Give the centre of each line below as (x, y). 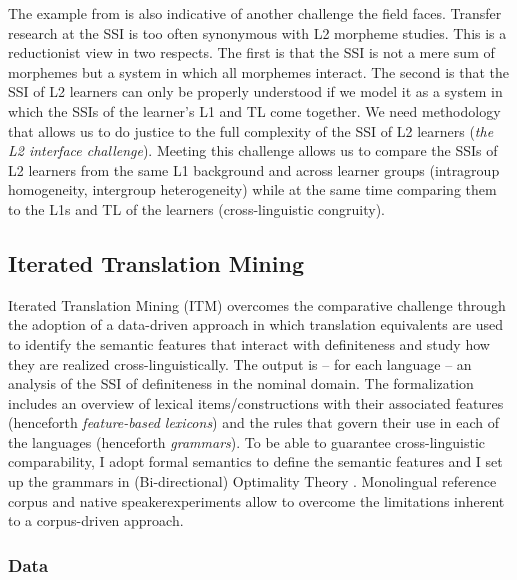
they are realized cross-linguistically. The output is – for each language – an (240, 363)
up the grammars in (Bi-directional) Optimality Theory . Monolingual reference (252, 481)
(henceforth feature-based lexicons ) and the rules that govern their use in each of (253, 422)
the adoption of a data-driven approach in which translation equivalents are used (256, 324)
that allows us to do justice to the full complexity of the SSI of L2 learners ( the (251, 130)
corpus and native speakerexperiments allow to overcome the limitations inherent (256, 500)
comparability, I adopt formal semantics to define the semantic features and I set (255, 461)
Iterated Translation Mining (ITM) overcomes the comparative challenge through (257, 304)
